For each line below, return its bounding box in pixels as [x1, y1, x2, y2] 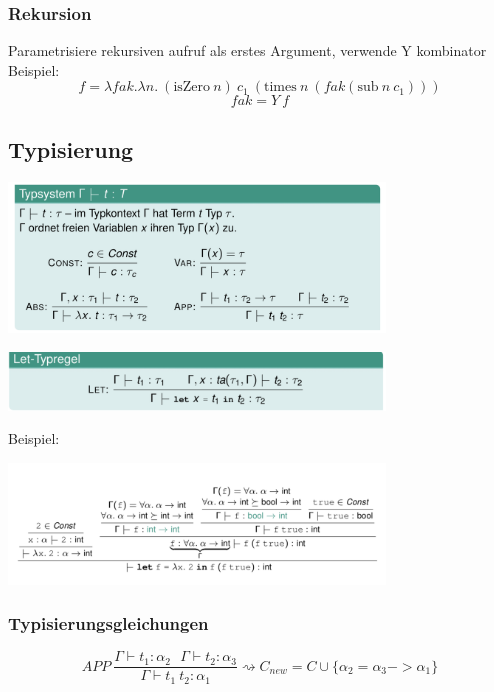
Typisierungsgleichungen [8, 611, 209, 636]
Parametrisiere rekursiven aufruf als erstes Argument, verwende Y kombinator [8, 40, 487, 61]
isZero [173, 80, 211, 95]
